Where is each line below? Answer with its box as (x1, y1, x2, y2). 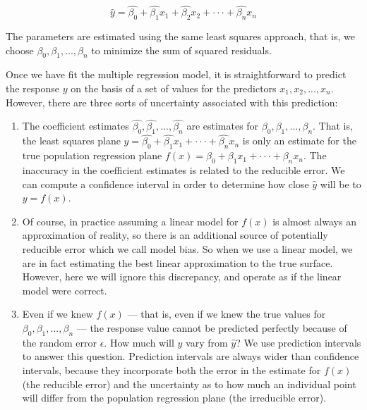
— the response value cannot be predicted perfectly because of (76, 320, 347, 335)
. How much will (104, 335, 174, 349)
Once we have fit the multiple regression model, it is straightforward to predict (6, 67, 347, 82)
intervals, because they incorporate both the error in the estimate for (22, 362, 321, 377)
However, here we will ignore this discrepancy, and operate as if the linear (22, 269, 342, 284)
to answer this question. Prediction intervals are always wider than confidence (22, 349, 359, 364)
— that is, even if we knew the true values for (127, 306, 326, 321)
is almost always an (272, 213, 356, 228)
